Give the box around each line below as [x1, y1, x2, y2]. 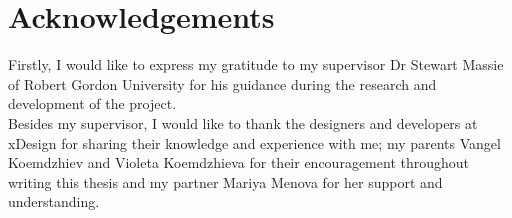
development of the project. [8, 93, 177, 114]
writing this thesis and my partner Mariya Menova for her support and [8, 171, 443, 192]
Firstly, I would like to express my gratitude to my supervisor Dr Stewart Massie [8, 54, 504, 75]
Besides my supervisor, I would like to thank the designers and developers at [8, 112, 478, 133]
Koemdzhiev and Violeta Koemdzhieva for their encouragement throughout [8, 152, 470, 173]
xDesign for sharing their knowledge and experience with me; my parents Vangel [8, 132, 501, 153]
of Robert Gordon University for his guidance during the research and [8, 73, 437, 94]
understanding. [8, 191, 100, 212]
